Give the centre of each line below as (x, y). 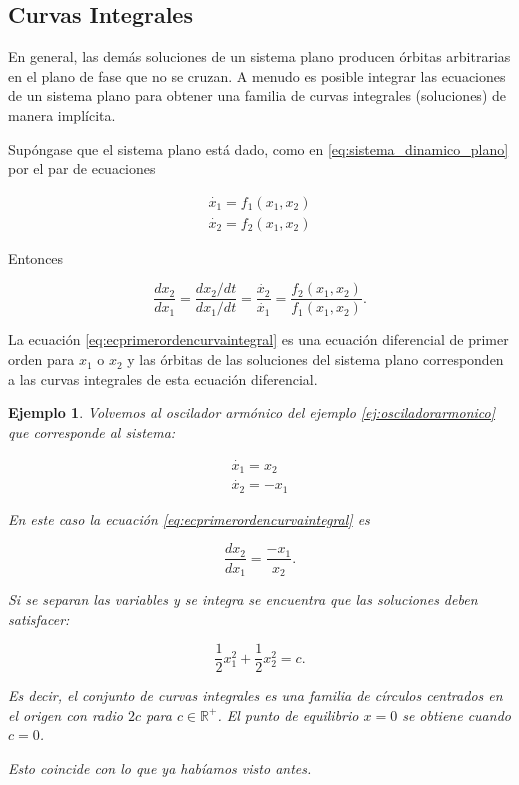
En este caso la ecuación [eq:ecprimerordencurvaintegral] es (189, 518)
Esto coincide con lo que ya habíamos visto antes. (160, 768)
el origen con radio (65, 714)
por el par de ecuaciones (82, 168)
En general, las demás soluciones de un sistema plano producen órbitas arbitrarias (259, 56)
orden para (41, 359)
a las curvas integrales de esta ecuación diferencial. (163, 378)
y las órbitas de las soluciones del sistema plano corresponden (315, 359)
